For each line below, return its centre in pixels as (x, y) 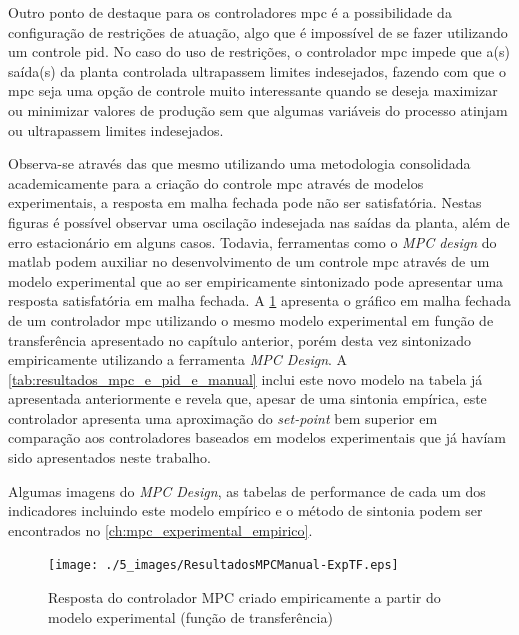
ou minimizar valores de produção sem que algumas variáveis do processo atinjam (258, 109)
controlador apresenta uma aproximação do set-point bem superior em (223, 417)
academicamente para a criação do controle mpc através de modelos (216, 182)
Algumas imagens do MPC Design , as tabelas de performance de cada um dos (247, 490)
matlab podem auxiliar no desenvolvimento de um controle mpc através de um (249, 261)
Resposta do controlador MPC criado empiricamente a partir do (244, 597)
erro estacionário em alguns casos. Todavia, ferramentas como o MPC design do (252, 241)
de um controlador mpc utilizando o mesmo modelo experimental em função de (251, 319)
